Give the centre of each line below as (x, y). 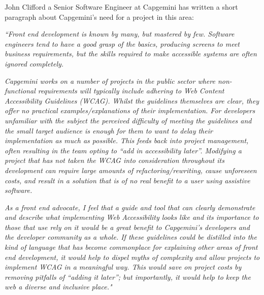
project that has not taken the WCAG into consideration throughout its (114, 160)
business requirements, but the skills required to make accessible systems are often (131, 54)
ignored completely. (34, 63)
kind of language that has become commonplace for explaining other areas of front (131, 247)
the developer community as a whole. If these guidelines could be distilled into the (131, 237)
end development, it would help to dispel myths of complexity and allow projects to (132, 257)
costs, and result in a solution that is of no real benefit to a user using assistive (127, 180)
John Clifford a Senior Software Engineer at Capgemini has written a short (121, 7)
